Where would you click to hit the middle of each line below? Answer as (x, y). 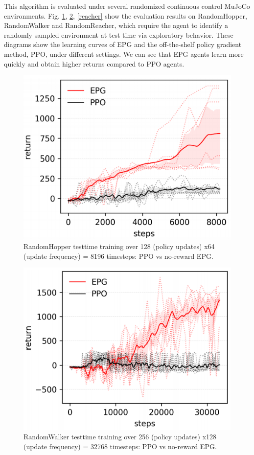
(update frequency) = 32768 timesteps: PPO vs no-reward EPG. (120, 446)
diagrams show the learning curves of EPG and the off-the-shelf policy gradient (123, 44)
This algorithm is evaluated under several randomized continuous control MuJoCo (127, 6)
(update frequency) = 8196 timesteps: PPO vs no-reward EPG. (118, 256)
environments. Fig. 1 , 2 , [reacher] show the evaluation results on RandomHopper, (126, 15)
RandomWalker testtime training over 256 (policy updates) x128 (120, 437)
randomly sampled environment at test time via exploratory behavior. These (119, 34)
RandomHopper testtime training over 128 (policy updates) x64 (119, 246)
